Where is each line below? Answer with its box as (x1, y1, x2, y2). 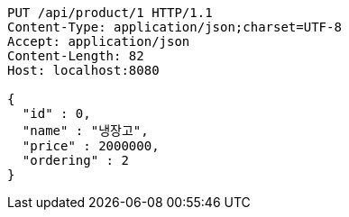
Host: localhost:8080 (7, 63, 160, 77)
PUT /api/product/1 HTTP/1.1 (7, 5, 213, 20)
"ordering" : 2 (22, 153, 129, 167)
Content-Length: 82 (7, 49, 144, 63)
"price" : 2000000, (22, 139, 160, 153)
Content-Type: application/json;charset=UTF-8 (7, 20, 342, 34)
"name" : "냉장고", (22, 123, 149, 138)
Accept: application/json (7, 34, 190, 49)
